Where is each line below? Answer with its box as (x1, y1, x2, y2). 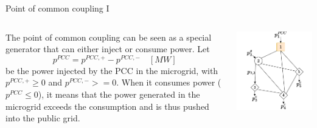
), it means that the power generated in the (38, 88, 200, 101)
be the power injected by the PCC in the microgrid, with (5, 64, 218, 76)
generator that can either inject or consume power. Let (5, 42, 210, 55)
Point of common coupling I (5, 2, 110, 14)
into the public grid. (5, 112, 80, 124)
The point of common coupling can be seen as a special (5, 30, 212, 43)
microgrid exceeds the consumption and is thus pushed (5, 99, 209, 112)
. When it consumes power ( (116, 76, 221, 89)
